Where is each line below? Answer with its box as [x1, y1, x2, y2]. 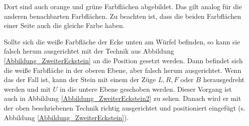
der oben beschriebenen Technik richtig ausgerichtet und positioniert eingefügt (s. [4, 102, 246, 112]
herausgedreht [203, 74, 245, 84]
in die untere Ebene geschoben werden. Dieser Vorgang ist [59, 84, 232, 94]
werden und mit [4, 84, 51, 94]
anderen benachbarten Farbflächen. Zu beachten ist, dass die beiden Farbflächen [4, 11, 241, 21]
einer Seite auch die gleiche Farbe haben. [4, 20, 125, 30]
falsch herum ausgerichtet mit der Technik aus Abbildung [4, 46, 174, 56]
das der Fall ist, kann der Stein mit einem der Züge [4, 74, 156, 84]
